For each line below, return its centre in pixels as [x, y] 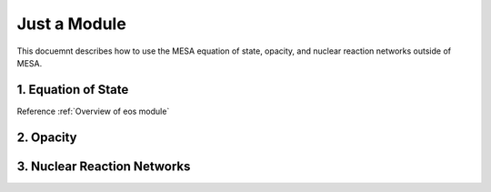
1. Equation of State [73, 90]
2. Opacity [47, 137]
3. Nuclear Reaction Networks [104, 166]
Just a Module [71, 24]
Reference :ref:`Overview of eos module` [93, 111]
